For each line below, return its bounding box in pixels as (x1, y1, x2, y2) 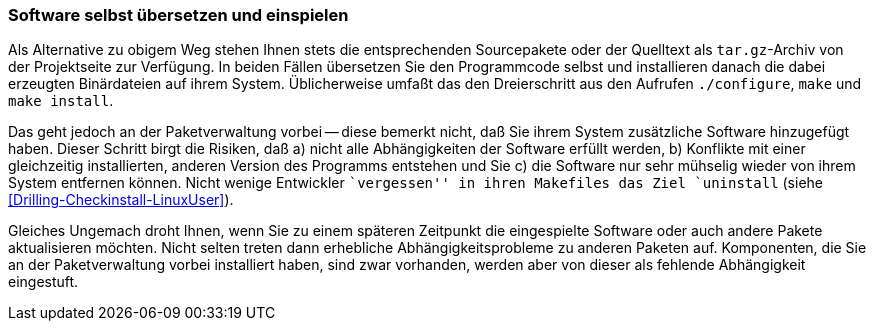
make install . (8, 92, 114, 110)
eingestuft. (8, 273, 79, 291)
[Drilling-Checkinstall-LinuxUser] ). (8, 191, 234, 209)
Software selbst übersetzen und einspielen (8, 5, 349, 25)
